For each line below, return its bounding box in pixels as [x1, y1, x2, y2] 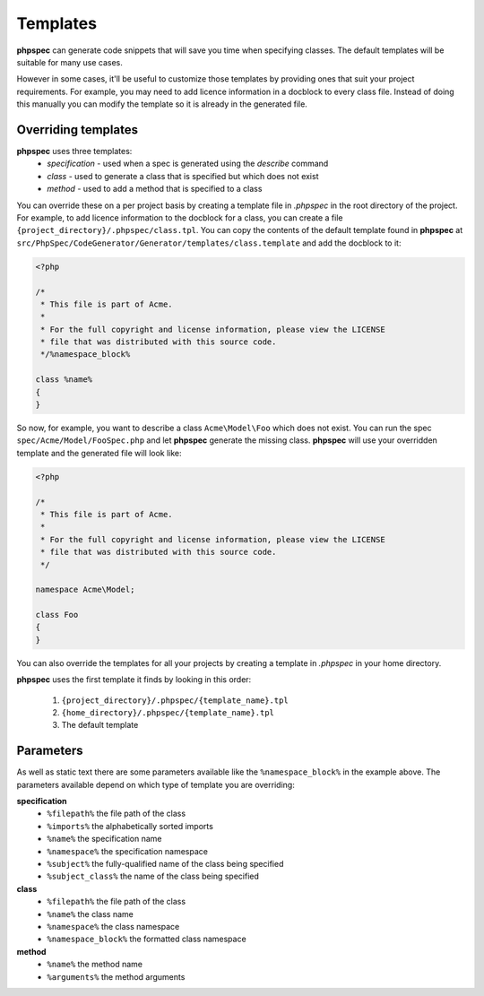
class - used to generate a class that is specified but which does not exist [47, 170, 319, 181]
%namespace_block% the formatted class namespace [47, 933, 246, 945]
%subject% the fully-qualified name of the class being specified [47, 859, 284, 870]
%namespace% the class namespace [47, 922, 180, 931]
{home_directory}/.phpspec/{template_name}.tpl [61, 708, 275, 718]
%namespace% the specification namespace [47, 845, 208, 856]
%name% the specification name [47, 834, 162, 844]
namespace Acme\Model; [35, 585, 135, 595]
